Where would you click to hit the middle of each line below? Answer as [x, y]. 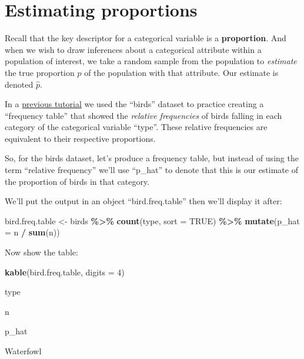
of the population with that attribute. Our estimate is [181, 72]
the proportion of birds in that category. [77, 181]
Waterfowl [23, 351]
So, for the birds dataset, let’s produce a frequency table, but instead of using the [152, 158]
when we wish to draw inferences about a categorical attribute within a [133, 49]
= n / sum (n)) [32, 232]
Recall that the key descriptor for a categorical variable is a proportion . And [146, 38]
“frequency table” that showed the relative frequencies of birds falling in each [143, 115]
